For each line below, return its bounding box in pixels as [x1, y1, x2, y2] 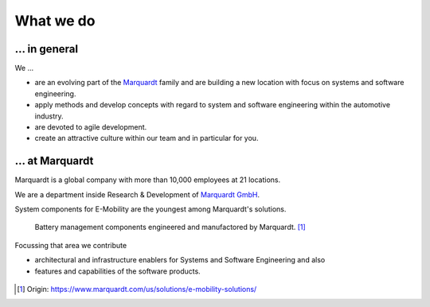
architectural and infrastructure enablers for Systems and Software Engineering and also [34, 255, 326, 265]
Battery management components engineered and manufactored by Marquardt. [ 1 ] [34, 223, 306, 232]
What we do [14, 12, 96, 29]
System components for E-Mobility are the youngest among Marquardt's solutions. [14, 204, 287, 214]
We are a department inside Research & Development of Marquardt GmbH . [14, 189, 260, 199]
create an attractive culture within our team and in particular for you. [34, 134, 259, 143]
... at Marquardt [14, 154, 94, 168]
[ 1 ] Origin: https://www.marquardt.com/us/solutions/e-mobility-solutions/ [17, 285, 257, 294]
